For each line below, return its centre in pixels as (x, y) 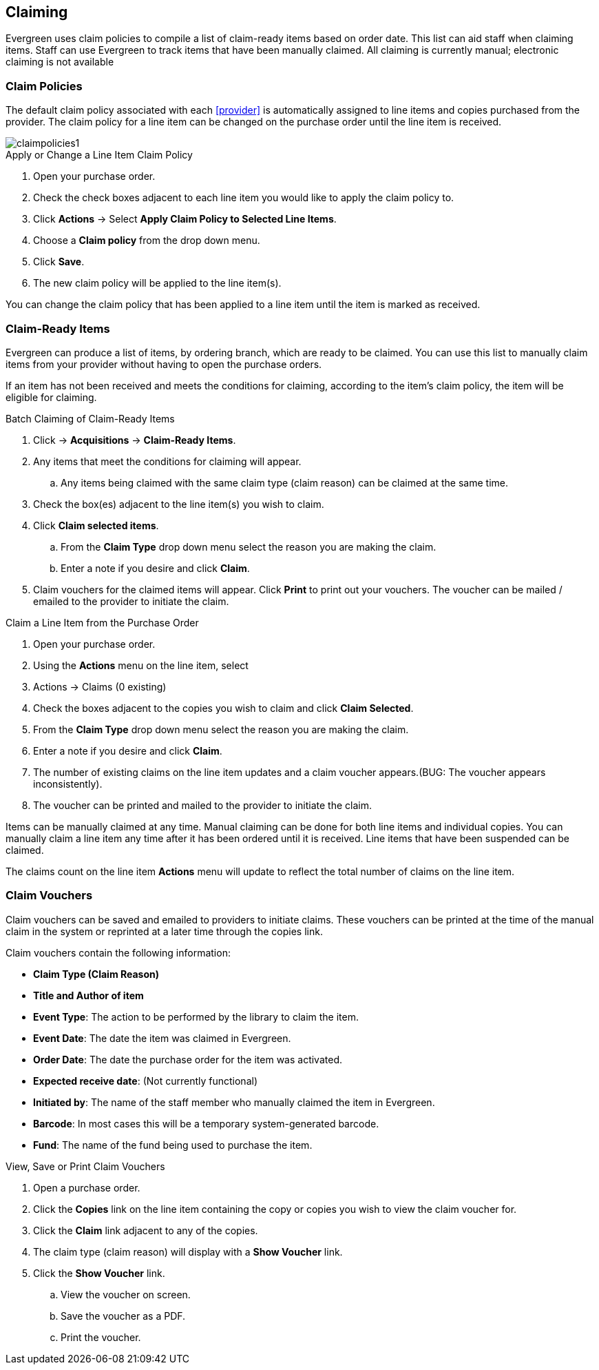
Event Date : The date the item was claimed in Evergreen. (162, 1038)
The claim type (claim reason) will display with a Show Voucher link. (188, 1251)
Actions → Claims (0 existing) (100, 686)
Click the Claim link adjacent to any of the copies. (146, 1230)
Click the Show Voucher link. (99, 1273)
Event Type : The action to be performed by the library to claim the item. (196, 1016)
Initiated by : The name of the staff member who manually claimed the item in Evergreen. (234, 1102)
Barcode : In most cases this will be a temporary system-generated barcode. (206, 1123)
